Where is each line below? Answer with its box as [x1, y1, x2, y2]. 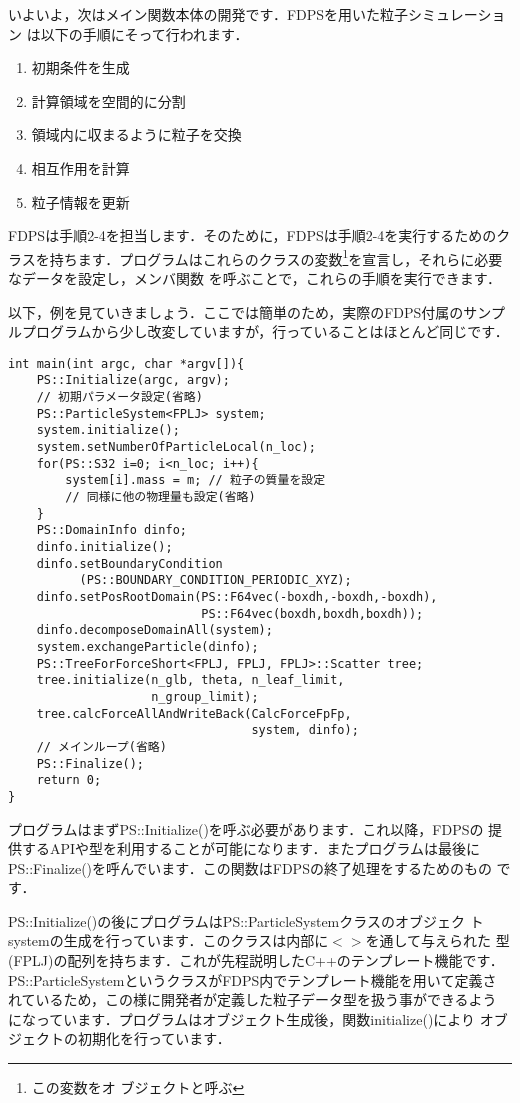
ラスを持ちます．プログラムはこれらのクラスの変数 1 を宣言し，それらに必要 [8, 245, 503, 269]
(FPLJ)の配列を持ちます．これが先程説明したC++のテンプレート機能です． [8, 950, 504, 971]
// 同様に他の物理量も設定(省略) [65, 490, 256, 505]
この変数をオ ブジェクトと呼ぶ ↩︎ [31, 1077, 245, 1098]
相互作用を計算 [31, 157, 130, 178]
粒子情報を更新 [31, 191, 130, 212]
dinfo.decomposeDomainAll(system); [36, 623, 273, 638]
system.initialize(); [36, 423, 180, 438]
